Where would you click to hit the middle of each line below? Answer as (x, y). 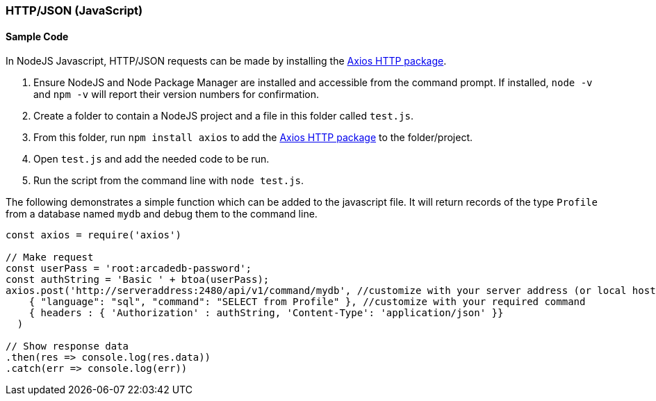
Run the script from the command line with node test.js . (169, 181)
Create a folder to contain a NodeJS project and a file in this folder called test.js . (223, 116)
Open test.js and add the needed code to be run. (151, 159)
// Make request (50, 257)
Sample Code (37, 36)
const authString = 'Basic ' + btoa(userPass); (138, 280)
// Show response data (67, 346)
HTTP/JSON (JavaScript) (74, 10)
